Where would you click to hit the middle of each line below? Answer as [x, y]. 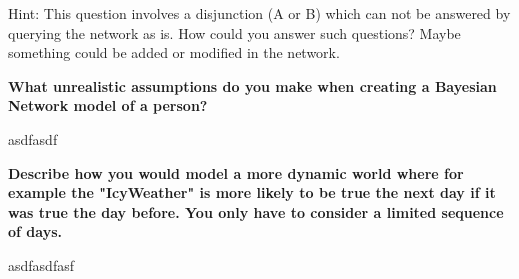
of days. [35, 231]
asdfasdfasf [41, 264]
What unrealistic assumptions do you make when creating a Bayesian [252, 85]
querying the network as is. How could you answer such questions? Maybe [234, 32]
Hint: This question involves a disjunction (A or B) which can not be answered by [259, 13]
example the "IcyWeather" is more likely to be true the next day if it [252, 192]
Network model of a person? [108, 105]
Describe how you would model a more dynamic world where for [236, 172]
